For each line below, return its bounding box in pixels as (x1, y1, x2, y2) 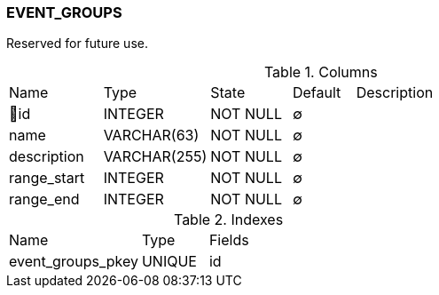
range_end (9, 190, 80, 209)
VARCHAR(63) (103, 126, 200, 145)
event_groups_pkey (9, 252, 138, 271)
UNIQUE (141, 252, 197, 271)
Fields (208, 231, 249, 250)
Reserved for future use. (6, 36, 148, 52)
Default (292, 84, 341, 102)
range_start (9, 169, 85, 187)
